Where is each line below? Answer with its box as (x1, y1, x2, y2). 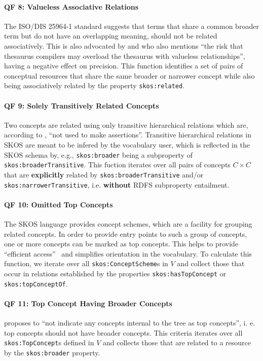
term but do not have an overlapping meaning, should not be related (4, 30, 217, 41)
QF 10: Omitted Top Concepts (4, 199, 113, 209)
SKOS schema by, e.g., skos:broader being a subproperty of (4, 149, 193, 160)
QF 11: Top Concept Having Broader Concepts (4, 298, 172, 308)
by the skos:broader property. (4, 347, 100, 357)
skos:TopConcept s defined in (4, 337, 94, 348)
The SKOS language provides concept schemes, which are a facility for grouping (4, 219, 252, 229)
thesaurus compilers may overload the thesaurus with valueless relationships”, (4, 50, 245, 61)
